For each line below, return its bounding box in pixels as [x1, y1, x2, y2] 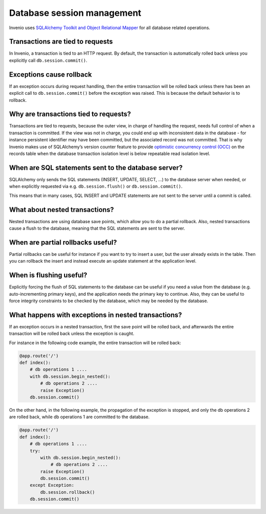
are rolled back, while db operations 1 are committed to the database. [9, 414, 150, 420]
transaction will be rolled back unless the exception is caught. [9, 331, 134, 337]
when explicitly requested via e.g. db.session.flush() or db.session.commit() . [9, 183, 183, 190]
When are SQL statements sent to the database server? [9, 163, 183, 172]
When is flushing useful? [9, 271, 88, 279]
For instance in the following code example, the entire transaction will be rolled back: [9, 340, 182, 346]
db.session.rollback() [40, 489, 96, 495]
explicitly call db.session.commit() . [9, 57, 87, 63]
